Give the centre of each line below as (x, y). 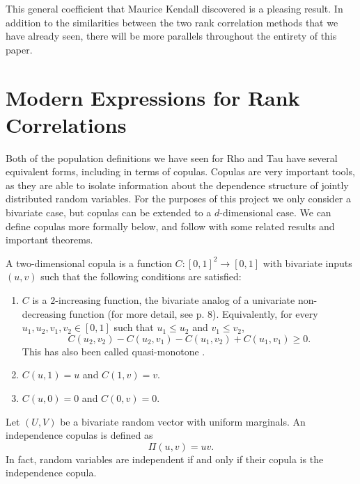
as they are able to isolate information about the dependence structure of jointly (177, 185)
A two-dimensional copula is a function (89, 263)
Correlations (66, 124)
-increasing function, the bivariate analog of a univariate (175, 300)
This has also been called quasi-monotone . (114, 351)
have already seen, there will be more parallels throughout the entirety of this (171, 36)
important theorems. (49, 240)
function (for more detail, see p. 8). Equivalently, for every (194, 313)
